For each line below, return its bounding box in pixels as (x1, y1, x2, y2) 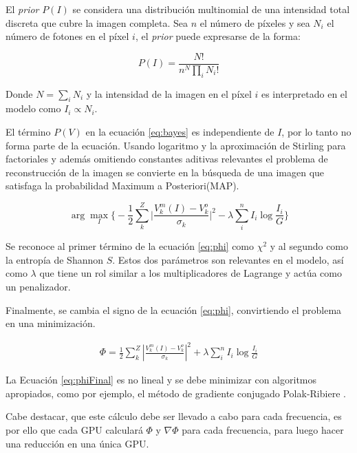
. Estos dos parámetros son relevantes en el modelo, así (112, 252, 344, 266)
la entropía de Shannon (6, 252, 104, 266)
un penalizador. (6, 279, 71, 293)
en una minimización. (6, 316, 96, 330)
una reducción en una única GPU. (6, 436, 149, 450)
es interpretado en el (261, 86, 347, 101)
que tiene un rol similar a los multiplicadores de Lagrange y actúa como (39, 266, 342, 280)
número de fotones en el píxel (6, 29, 129, 43)
